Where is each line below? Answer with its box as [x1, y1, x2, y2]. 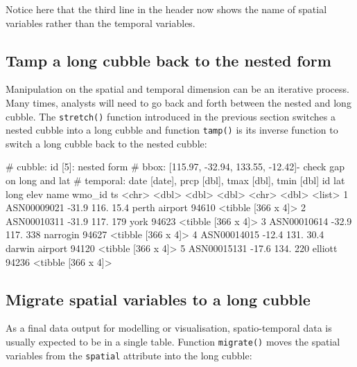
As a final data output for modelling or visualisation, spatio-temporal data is [6, 321, 332, 335]
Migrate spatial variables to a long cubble [6, 288, 311, 310]
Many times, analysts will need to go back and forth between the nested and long [6, 95, 351, 109]
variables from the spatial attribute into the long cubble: [6, 348, 252, 362]
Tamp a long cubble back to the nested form [6, 49, 331, 71]
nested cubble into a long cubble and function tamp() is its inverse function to [6, 123, 338, 137]
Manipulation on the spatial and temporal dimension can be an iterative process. [6, 82, 349, 96]
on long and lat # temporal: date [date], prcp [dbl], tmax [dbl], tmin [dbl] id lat [6, 173, 345, 188]
